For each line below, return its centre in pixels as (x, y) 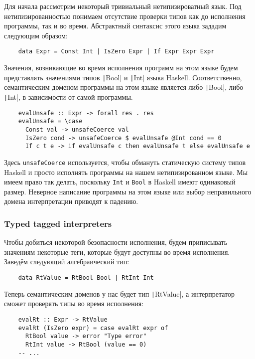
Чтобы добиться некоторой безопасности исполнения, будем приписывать (116, 242)
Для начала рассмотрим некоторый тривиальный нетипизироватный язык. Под (123, 6)
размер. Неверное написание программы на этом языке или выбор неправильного (128, 191)
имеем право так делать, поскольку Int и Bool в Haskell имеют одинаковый (120, 182)
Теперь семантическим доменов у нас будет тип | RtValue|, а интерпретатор (120, 293)
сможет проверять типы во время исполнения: (74, 303)
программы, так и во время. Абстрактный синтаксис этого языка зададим (115, 26)
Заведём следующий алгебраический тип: (67, 262)
